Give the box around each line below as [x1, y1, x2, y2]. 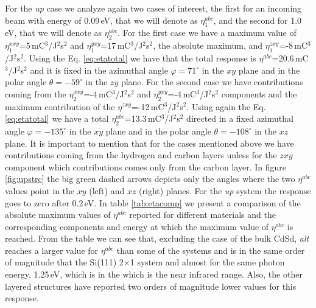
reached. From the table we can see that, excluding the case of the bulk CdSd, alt [5, 232, 309, 245]
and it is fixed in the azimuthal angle [30, 63, 168, 76]
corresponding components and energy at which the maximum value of [5, 220, 269, 233]
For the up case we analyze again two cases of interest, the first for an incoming [5, 2, 302, 14]
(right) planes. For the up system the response [139, 184, 311, 197]
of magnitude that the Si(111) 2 [5, 256, 124, 268]
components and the [221, 87, 297, 100]
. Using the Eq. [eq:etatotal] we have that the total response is [24, 51, 256, 64]
